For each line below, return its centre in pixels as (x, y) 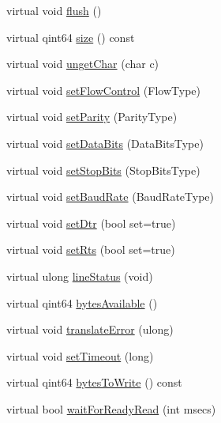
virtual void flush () (54, 10)
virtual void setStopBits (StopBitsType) (103, 170)
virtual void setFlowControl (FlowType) (103, 90)
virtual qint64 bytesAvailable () (82, 302)
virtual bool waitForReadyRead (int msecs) (111, 408)
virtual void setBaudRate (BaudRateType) (110, 196)
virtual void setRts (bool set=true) (91, 249)
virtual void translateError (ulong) (90, 329)
